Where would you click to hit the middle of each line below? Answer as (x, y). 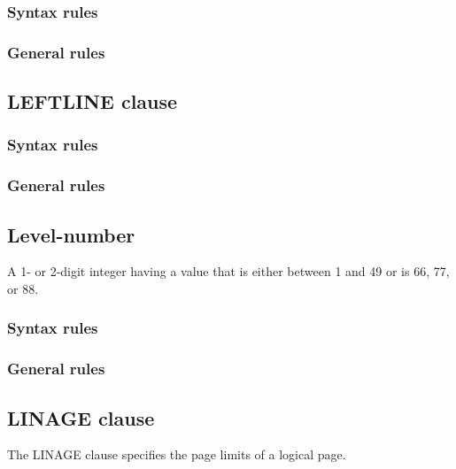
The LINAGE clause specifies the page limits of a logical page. (177, 454)
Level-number (71, 234)
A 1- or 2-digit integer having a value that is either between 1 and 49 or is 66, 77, (228, 271)
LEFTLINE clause (93, 101)
